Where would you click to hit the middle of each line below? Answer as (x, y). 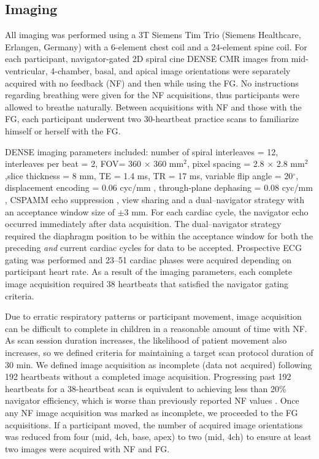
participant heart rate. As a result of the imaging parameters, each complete (148, 272)
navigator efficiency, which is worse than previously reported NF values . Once (152, 400)
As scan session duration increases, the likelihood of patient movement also (146, 340)
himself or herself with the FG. (63, 130)
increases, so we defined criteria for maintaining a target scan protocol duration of (159, 353)
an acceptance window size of (60, 211)
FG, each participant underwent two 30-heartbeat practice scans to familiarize (152, 119)
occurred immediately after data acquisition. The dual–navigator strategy (143, 224)
